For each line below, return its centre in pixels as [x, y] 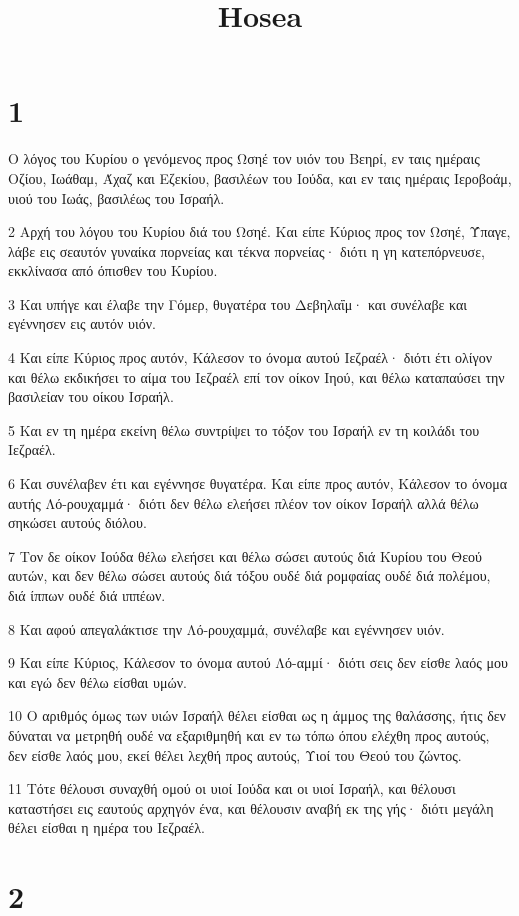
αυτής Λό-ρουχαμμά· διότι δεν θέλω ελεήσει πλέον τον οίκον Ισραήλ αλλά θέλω [243, 502]
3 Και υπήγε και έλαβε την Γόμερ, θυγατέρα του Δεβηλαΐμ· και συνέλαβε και [238, 303]
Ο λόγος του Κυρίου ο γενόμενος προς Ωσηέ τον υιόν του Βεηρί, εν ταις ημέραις [244, 158]
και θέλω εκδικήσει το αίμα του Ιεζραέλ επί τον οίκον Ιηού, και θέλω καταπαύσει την [256, 376]
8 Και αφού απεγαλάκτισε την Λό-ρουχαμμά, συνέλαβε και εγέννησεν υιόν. [226, 628]
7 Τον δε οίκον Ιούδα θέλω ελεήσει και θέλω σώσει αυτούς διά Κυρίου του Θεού [245, 555]
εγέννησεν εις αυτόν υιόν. [82, 323]
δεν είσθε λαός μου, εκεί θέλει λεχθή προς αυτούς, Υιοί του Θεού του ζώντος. [235, 754]
